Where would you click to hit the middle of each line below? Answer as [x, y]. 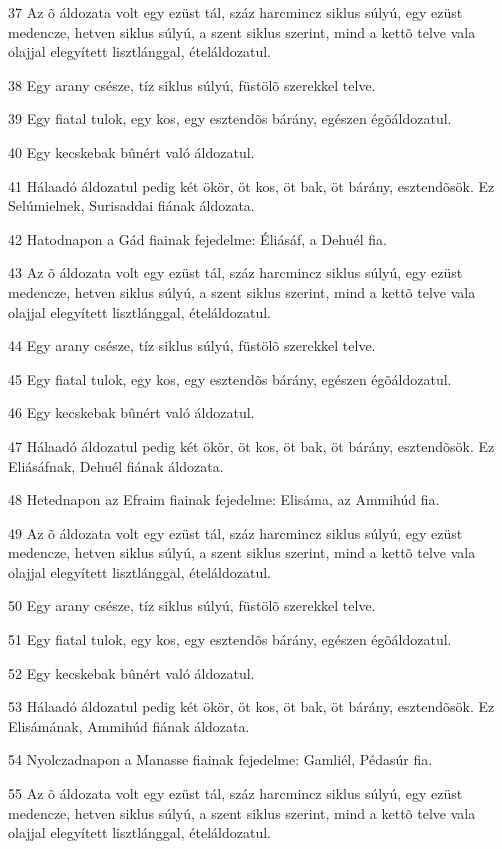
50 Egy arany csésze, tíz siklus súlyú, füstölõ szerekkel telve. [192, 605]
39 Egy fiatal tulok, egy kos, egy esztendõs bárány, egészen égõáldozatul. [230, 118]
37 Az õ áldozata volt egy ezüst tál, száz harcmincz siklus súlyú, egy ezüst [235, 12]
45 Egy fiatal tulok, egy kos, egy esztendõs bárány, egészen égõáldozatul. [230, 378]
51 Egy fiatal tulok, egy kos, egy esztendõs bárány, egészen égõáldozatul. [230, 639]
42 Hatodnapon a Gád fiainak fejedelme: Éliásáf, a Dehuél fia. [197, 238]
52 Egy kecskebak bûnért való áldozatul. [131, 672]
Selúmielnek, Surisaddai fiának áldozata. [131, 205]
